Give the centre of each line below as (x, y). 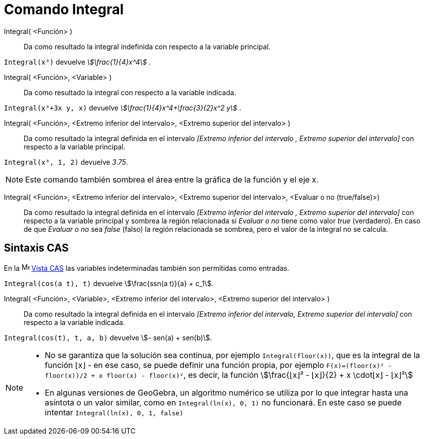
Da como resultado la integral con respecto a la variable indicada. (130, 92)
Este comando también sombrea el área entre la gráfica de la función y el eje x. (172, 179)
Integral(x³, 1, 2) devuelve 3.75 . (66, 162)
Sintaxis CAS (36, 248)
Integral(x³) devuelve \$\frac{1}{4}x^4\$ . (78, 62)
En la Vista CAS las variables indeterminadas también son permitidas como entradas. (147, 268)
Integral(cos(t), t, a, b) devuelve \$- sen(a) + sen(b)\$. (108, 337)
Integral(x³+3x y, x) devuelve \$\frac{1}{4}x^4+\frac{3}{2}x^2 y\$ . (123, 108)
